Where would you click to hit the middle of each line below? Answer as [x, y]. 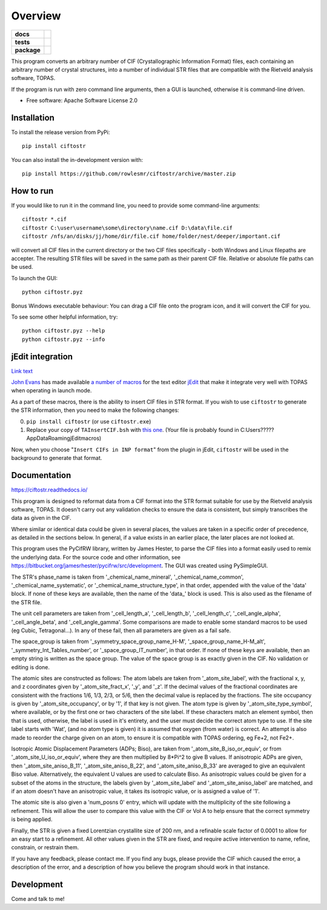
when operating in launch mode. [51, 391]
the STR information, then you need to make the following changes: [95, 410]
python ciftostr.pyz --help [64, 331]
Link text [22, 371]
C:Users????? [257, 430]
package [28, 50]
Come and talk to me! [38, 899]
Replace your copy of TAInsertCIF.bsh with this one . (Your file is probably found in [133, 430]
